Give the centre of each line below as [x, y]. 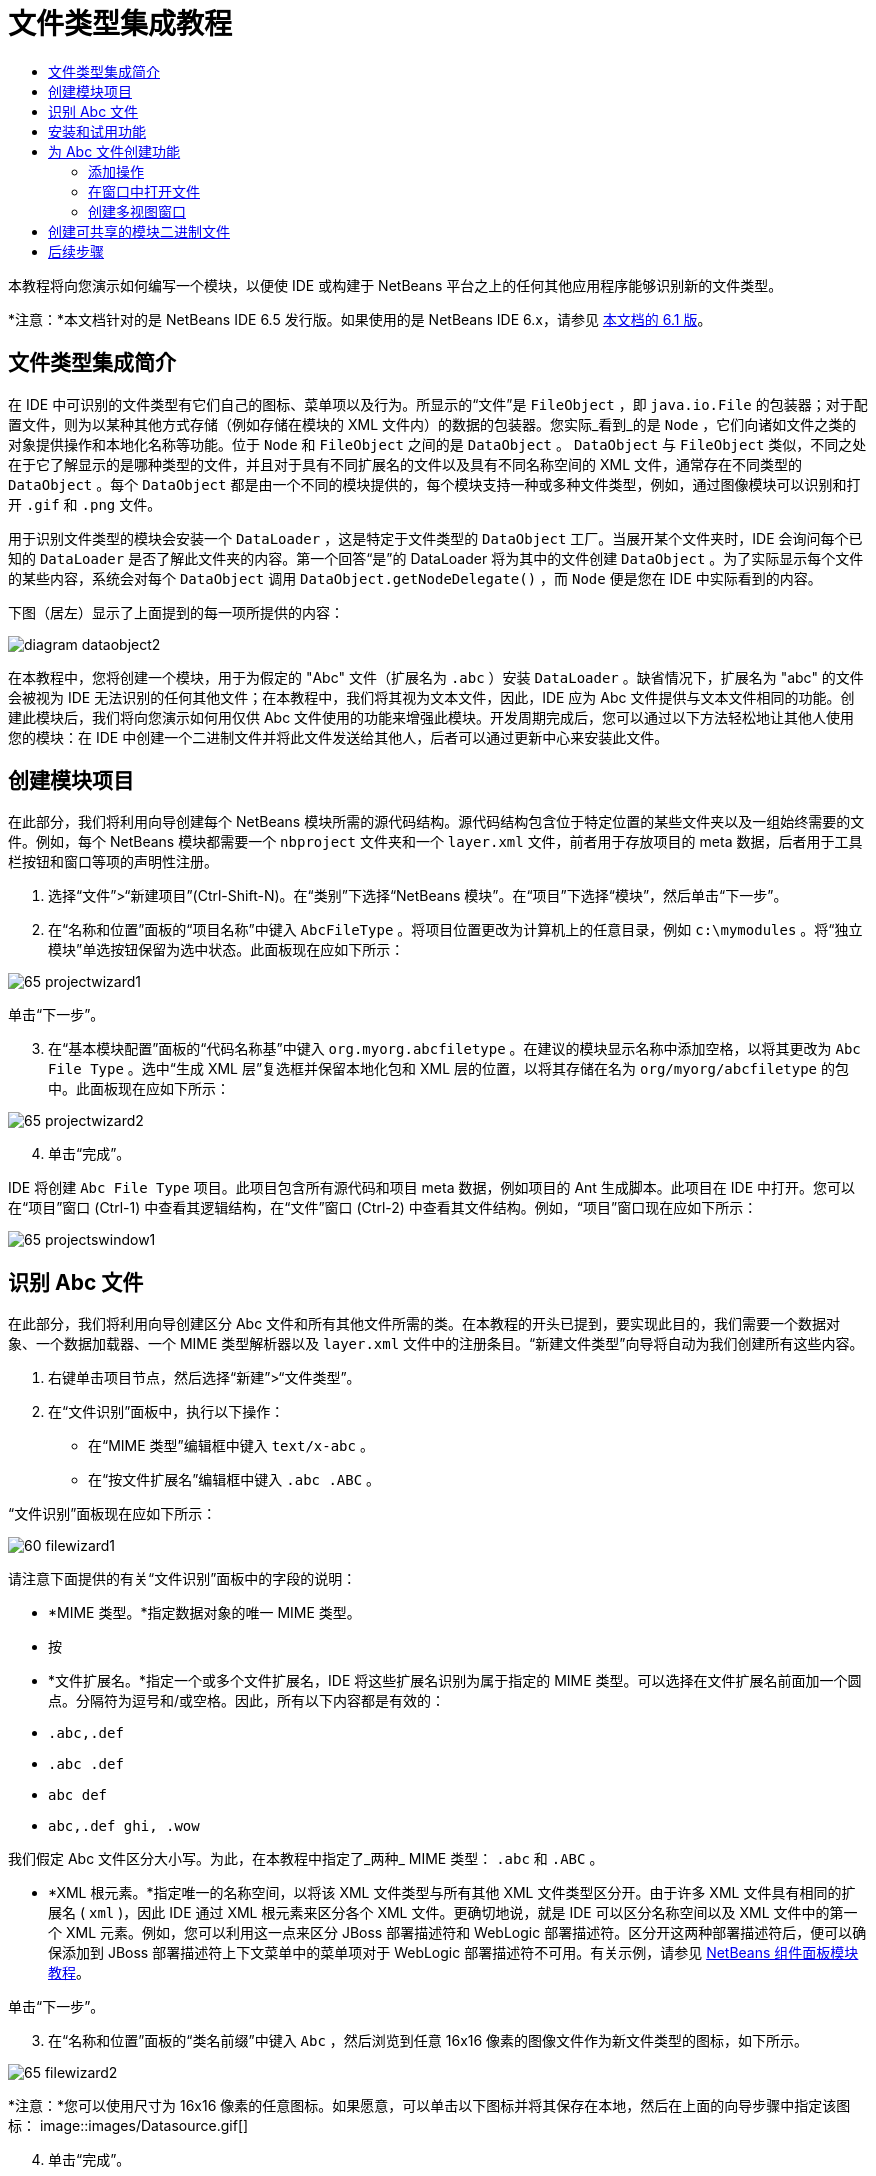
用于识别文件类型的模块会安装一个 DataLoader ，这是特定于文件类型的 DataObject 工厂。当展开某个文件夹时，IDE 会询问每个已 [435, 538]
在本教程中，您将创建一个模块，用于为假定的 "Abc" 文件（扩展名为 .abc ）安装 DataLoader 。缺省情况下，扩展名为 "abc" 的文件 [436, 677]
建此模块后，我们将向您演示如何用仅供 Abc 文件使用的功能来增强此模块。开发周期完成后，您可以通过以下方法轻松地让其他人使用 [431, 717]
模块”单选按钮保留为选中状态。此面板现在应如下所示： [226, 950]
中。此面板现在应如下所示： [139, 1089]
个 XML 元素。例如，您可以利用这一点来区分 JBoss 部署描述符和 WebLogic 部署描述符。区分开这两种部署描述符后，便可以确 [457, 1933]
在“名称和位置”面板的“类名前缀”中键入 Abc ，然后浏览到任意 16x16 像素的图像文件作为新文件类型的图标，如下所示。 [428, 2041]
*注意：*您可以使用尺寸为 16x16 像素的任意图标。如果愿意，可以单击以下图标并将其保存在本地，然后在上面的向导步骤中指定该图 [429, 2106]
